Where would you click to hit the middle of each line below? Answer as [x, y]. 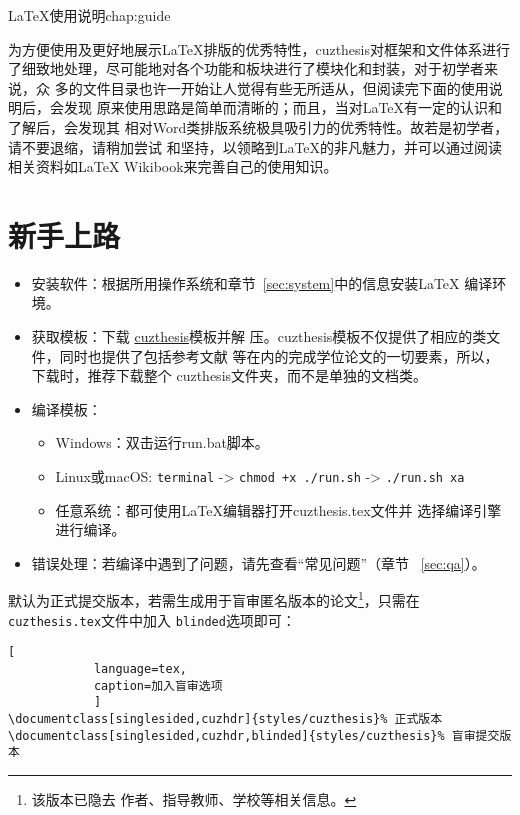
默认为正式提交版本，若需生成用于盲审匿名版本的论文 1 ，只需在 [214, 599]
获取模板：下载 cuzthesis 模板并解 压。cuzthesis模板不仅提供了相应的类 [259, 336]
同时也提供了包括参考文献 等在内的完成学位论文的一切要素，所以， [279, 355]
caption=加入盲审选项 [158, 685]
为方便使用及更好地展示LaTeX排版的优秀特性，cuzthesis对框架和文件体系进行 [259, 48]
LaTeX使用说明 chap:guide [89, 15]
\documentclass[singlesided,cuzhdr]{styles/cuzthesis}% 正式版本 [225, 719]
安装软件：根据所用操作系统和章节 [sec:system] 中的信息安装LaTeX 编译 [262, 282]
